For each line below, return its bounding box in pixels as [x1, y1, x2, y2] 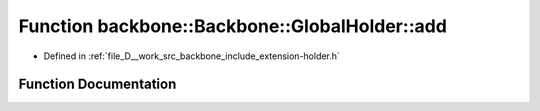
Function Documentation [18, 76, 177, 93]
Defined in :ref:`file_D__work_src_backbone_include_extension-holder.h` [43, 50, 340, 62]
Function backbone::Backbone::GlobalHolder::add [18, 15, 447, 37]
